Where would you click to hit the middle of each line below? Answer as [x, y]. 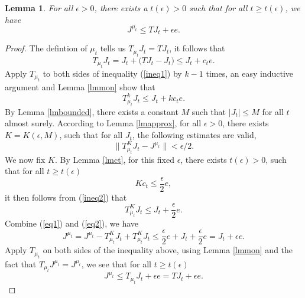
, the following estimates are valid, [194, 135]
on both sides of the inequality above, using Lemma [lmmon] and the [168, 250]
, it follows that [197, 48]
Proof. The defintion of [46, 48]
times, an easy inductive [250, 73]
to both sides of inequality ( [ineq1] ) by [112, 73]
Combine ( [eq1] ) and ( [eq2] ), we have [72, 223]
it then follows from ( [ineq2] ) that [66, 197]
